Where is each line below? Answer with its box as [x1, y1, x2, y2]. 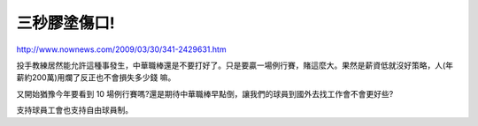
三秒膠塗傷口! [16, 13, 115, 33]
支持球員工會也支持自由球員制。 [16, 105, 133, 115]
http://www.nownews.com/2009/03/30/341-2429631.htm [16, 44, 227, 55]
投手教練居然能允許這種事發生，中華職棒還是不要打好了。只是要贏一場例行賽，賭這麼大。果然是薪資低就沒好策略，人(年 [16, 60, 454, 70]
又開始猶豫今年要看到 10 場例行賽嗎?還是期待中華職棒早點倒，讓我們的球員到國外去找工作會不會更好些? [16, 88, 394, 99]
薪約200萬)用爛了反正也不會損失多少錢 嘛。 [16, 72, 176, 83]
